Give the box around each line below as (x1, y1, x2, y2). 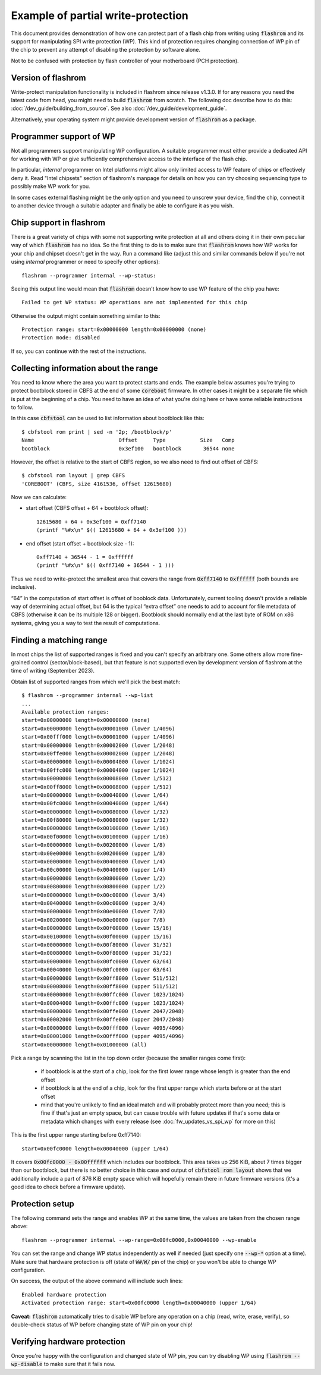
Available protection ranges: (21, 709, 110, 715)
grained (11, 659, 30, 666)
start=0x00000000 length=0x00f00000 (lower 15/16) (21, 925, 172, 932)
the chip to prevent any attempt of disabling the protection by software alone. (11, 46, 201, 53)
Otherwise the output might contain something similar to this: (11, 312, 160, 319)
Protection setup (11, 1199, 74, 1209)
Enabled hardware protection (21, 1291, 106, 1298)
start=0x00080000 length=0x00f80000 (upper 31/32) (21, 950, 172, 957)
